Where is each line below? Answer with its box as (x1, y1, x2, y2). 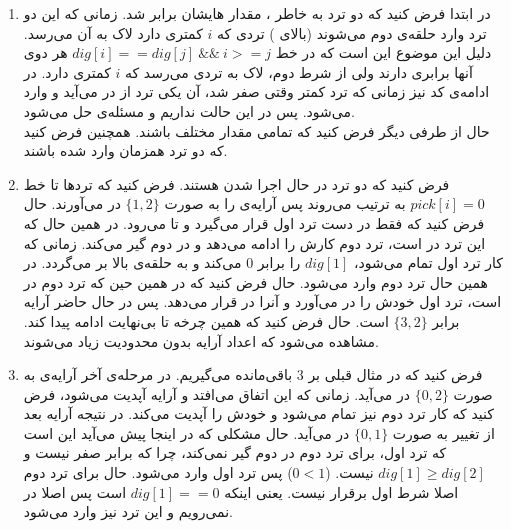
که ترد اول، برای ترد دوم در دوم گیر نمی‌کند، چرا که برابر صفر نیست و (23, 442, 447, 463)
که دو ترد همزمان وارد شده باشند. (23, 140, 228, 161)
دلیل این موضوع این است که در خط (275, 42, 492, 63)
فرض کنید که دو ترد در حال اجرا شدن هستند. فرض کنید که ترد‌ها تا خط (23, 173, 450, 194)
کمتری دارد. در (23, 61, 111, 82)
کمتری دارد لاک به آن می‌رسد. (23, 22, 203, 43)
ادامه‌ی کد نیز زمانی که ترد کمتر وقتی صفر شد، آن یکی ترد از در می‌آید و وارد (23, 81, 490, 102)
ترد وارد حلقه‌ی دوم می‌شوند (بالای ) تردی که (217, 22, 487, 43)
